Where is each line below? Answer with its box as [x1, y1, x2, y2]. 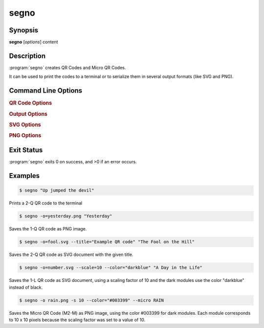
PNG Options [9, 132, 42, 139]
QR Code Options [9, 100, 52, 106]
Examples [9, 172, 40, 180]
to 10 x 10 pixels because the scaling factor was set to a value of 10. [9, 317, 146, 323]
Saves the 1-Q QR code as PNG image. [9, 226, 87, 232]
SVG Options [9, 121, 41, 128]
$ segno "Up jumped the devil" [19, 188, 95, 193]
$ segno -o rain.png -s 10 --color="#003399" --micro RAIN [19, 297, 164, 303]
